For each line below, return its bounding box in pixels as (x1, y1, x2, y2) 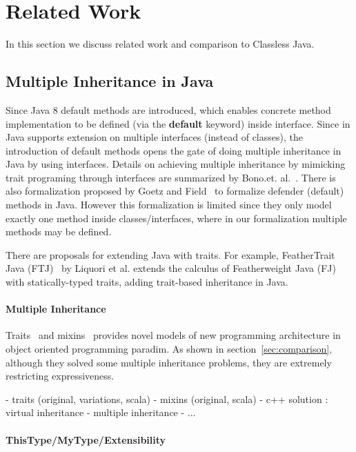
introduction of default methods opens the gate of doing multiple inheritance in (6, 143, 342, 157)
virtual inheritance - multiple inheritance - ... (6, 405, 196, 420)
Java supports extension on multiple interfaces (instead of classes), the (6, 130, 303, 144)
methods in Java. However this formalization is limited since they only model (6, 197, 332, 212)
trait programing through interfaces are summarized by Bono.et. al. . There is (6, 170, 336, 184)
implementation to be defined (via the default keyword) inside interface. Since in (6, 116, 350, 130)
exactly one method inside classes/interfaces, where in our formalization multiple (6, 210, 347, 225)
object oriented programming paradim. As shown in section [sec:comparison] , (6, 342, 333, 356)
